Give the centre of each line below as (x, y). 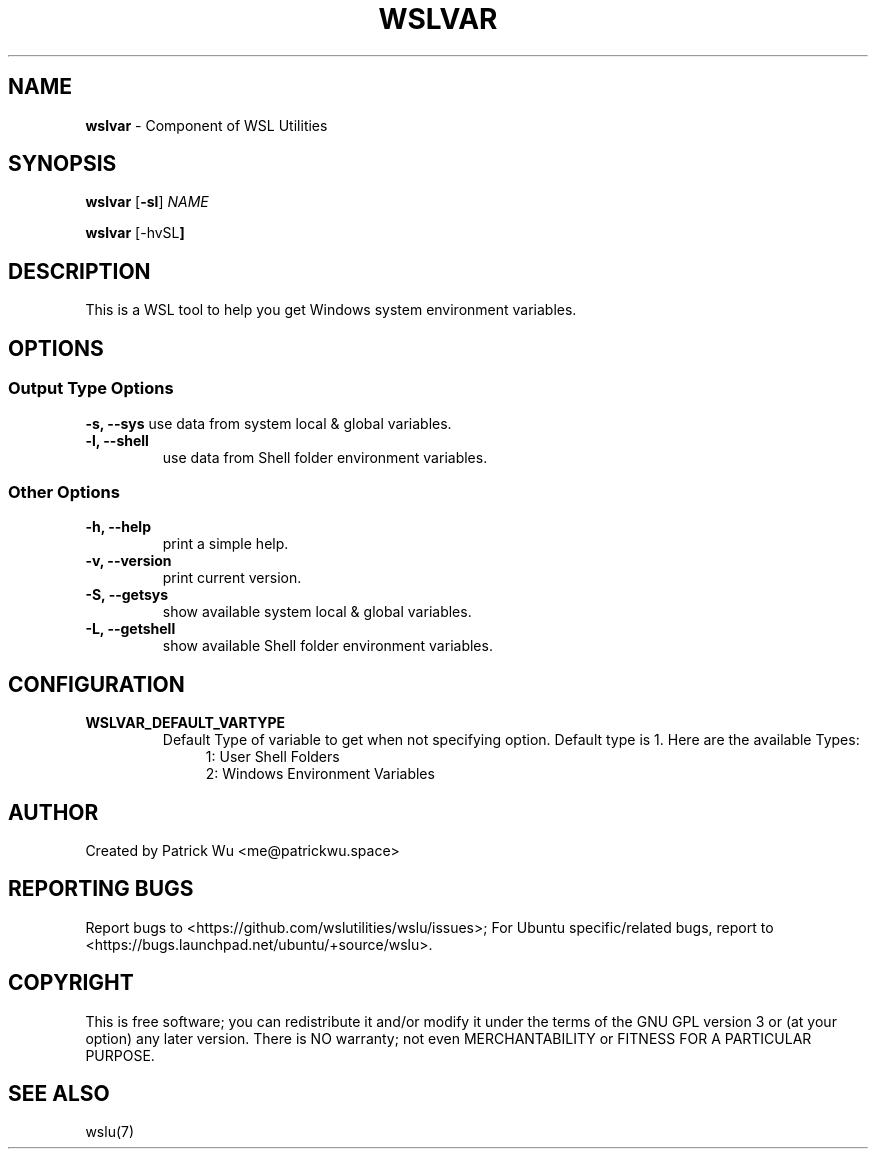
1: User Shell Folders (272, 757)
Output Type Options (91, 388)
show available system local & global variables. (317, 612)
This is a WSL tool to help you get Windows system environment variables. (331, 310)
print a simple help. (225, 544)
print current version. (232, 578)
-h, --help (118, 527)
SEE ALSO (59, 1094)
